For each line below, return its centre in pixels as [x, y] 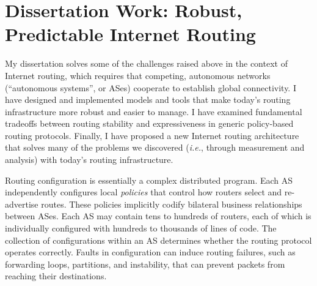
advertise [22, 204]
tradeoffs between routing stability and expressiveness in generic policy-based [149, 123]
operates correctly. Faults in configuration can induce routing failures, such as [150, 252]
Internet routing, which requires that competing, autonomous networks [138, 75]
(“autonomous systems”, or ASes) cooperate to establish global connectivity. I [151, 87]
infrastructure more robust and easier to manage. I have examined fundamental [154, 111]
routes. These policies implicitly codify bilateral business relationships [172, 204]
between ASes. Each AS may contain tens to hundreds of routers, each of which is [158, 216]
